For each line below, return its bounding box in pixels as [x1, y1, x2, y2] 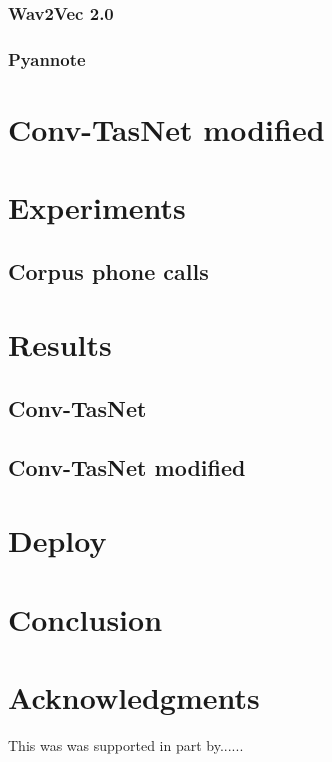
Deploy [8, 520, 107, 561]
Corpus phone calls [8, 255, 209, 286]
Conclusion [8, 598, 163, 639]
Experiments [8, 187, 186, 228]
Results [8, 324, 112, 365]
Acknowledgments [8, 677, 260, 718]
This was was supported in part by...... [8, 735, 244, 756]
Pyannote [8, 46, 86, 71]
